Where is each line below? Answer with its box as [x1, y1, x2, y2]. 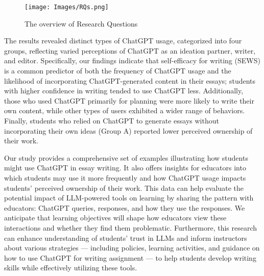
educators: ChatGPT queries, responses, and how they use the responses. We [4, 202, 245, 213]
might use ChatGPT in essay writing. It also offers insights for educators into [4, 162, 246, 173]
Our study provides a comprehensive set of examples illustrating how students [4, 152, 248, 163]
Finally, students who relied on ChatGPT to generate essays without [4, 115, 219, 126]
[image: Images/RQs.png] [25, 4, 109, 11]
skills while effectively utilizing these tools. [4, 262, 137, 273]
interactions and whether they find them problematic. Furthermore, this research [4, 222, 257, 233]
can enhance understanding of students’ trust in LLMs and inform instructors [4, 232, 247, 243]
